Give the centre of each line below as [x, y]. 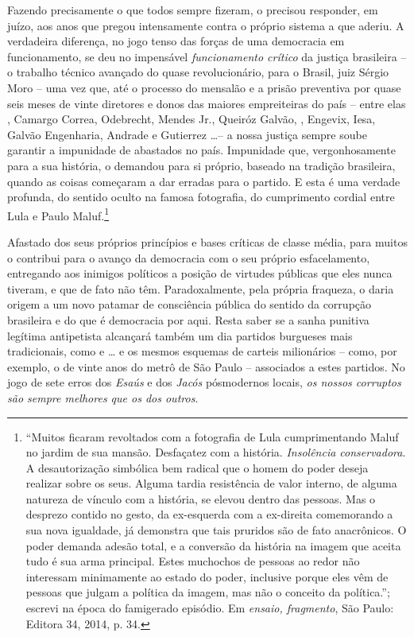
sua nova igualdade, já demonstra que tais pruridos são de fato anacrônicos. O [216, 530]
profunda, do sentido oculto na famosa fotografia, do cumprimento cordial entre [201, 197]
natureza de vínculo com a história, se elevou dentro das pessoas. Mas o [201, 498]
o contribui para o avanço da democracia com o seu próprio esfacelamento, [189, 257]
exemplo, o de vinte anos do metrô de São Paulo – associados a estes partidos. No [206, 366]
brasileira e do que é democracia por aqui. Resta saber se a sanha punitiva [188, 319]
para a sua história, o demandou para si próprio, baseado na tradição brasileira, [201, 165]
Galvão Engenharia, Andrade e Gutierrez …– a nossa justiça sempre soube [187, 134]
